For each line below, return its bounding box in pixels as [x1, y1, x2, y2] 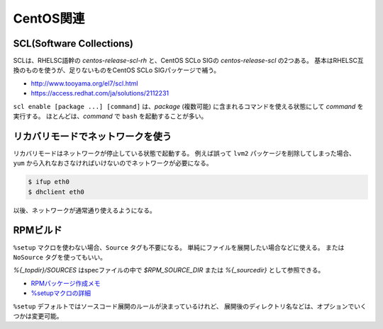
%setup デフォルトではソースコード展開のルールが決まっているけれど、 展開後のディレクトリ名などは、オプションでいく [13, 301, 367, 311]
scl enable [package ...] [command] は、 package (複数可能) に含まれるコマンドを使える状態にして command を [13, 102, 364, 110]
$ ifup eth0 [28, 178, 70, 186]
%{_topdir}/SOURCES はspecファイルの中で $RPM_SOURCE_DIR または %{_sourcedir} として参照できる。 [13, 266, 325, 275]
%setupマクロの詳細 [30, 289, 91, 297]
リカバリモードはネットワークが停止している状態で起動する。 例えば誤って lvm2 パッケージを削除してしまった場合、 [13, 149, 356, 157]
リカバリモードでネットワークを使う [13, 130, 172, 142]
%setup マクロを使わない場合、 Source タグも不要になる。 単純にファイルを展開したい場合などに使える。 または [13, 243, 345, 251]
